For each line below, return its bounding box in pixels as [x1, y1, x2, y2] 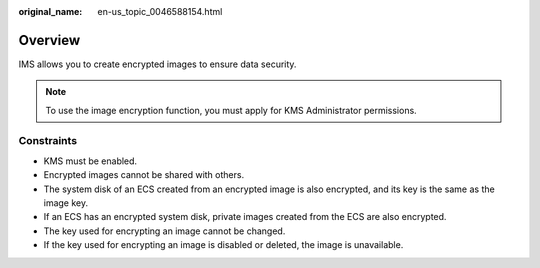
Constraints [18, 134, 78, 148]
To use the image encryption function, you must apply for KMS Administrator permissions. [45, 104, 417, 116]
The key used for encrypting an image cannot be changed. [43, 225, 286, 237]
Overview [18, 31, 81, 49]
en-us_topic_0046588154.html [97, 6, 223, 17]
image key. [43, 197, 89, 209]
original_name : [18, 6, 83, 17]
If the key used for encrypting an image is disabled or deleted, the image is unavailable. [43, 239, 404, 251]
